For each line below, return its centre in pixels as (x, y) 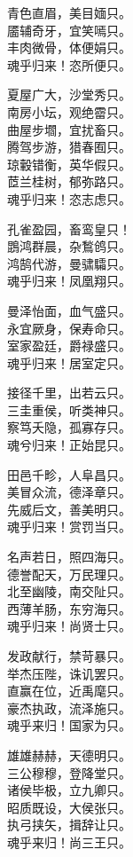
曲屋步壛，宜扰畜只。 (69, 129)
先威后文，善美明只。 (69, 509)
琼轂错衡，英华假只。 (69, 164)
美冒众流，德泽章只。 (69, 492)
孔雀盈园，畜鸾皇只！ (69, 228)
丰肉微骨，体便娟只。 (69, 47)
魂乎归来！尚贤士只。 (69, 626)
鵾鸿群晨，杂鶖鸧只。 (69, 246)
